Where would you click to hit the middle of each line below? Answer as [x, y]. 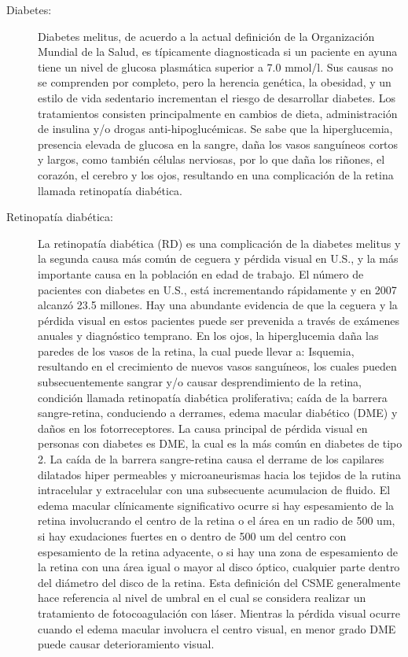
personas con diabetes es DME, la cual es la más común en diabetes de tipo [220, 443]
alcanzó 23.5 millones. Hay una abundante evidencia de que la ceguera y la [218, 305]
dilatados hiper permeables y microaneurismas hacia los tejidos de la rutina [219, 474]
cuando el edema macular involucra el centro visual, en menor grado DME [217, 628]
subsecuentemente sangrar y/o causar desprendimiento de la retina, [200, 382]
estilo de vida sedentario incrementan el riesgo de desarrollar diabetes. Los [217, 97]
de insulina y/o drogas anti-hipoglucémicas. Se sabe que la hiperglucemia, [215, 129]
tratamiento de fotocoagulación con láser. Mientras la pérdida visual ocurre [219, 613]
